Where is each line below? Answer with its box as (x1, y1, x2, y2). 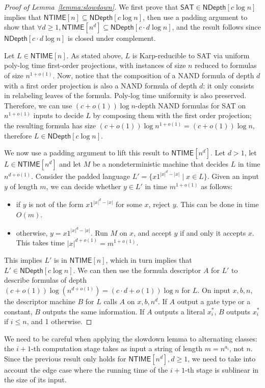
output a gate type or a (177, 295, 251, 306)
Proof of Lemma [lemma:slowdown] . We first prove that (4, 2, 178, 12)
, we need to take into (188, 353, 256, 363)
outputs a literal (154, 306, 205, 316)
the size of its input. (4, 374, 67, 385)
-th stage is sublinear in (184, 364, 259, 375)
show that (4, 21, 35, 32)
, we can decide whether (46, 180, 121, 191)
